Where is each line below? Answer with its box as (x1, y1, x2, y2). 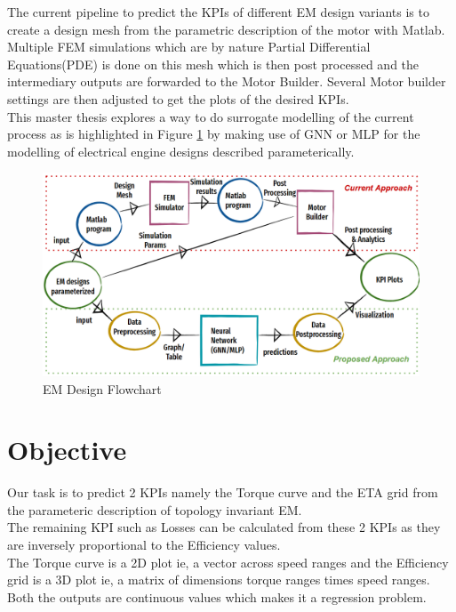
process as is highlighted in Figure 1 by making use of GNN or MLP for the (7, 125, 420, 143)
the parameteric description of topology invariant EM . (7, 500, 302, 519)
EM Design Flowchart (43, 379, 162, 398)
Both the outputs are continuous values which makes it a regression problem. (7, 587, 427, 606)
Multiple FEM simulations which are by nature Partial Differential (7, 37, 371, 56)
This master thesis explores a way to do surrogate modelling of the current (7, 107, 414, 125)
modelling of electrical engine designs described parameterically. (7, 141, 355, 160)
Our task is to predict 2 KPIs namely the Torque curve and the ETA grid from (7, 483, 438, 502)
